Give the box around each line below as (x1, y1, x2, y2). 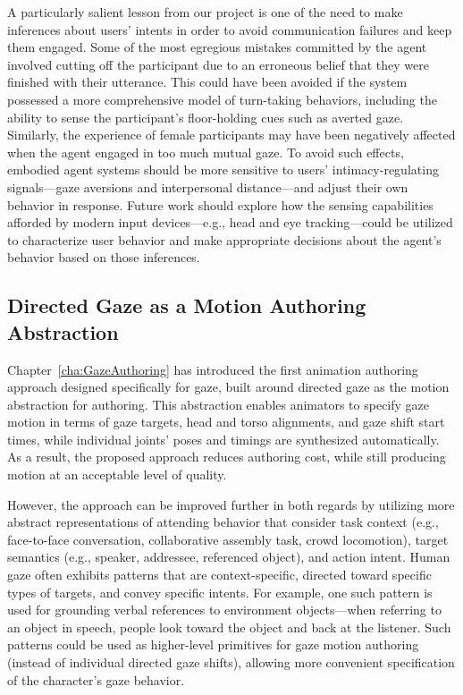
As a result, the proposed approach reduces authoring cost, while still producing (7, 447, 446, 466)
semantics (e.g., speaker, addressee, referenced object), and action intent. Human (7, 547, 450, 566)
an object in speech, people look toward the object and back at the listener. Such (7, 617, 451, 636)
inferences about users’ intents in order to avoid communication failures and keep (7, 20, 452, 38)
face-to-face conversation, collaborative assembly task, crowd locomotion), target (7, 530, 449, 548)
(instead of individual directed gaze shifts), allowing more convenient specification (7, 653, 455, 671)
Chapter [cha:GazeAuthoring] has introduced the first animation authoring (7, 360, 418, 378)
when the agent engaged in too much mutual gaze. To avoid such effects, (7, 142, 404, 161)
